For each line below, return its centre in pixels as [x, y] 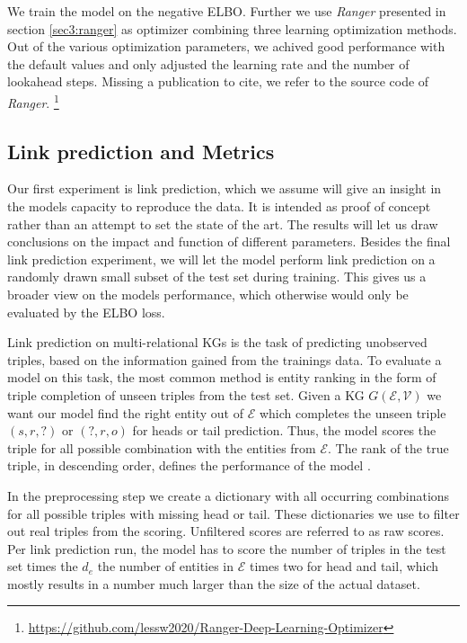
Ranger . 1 [33, 101]
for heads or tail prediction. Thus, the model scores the [284, 430]
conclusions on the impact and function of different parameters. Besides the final [229, 241]
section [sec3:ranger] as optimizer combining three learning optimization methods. [232, 28]
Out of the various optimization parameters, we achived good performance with [226, 46]
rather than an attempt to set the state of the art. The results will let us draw [223, 223]
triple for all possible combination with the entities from [162, 447]
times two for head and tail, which [344, 566]
